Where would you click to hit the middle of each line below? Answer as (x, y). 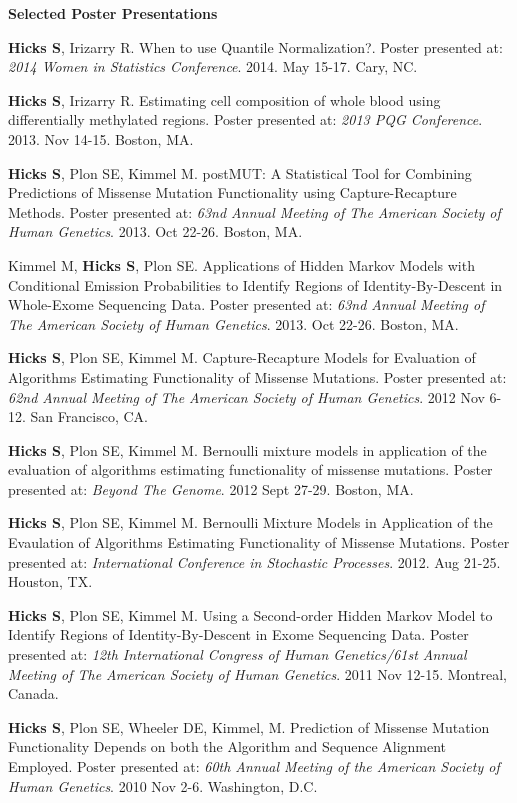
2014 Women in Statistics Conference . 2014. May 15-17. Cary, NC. (213, 66)
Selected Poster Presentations (113, 13)
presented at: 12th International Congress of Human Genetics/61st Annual (237, 654)
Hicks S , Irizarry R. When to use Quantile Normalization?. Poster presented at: (255, 46)
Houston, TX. (50, 581)
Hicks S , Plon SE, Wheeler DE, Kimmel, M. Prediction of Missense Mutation (249, 726)
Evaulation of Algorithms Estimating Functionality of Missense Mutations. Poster (259, 542)
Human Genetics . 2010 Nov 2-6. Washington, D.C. (163, 785)
